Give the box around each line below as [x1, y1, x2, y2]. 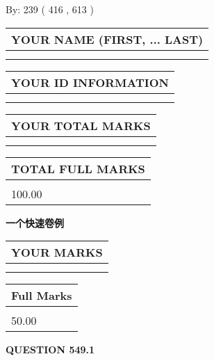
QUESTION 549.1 [6, 342, 95, 357]
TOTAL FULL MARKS [11, 160, 145, 177]
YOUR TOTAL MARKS [11, 117, 151, 134]
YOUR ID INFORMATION [11, 74, 169, 90]
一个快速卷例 [6, 215, 64, 230]
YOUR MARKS [11, 244, 103, 261]
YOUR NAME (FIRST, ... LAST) [11, 31, 204, 47]
